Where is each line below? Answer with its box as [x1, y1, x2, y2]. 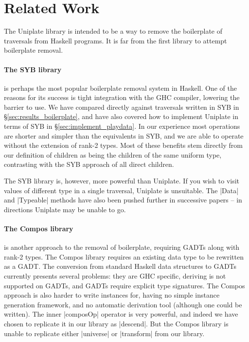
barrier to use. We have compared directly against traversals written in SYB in [4, 101, 239, 112]
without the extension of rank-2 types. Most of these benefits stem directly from [4, 140, 243, 150]
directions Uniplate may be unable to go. [4, 204, 126, 214]
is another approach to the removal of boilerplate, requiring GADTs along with [4, 242, 240, 252]
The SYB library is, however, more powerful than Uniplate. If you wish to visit [4, 176, 240, 186]
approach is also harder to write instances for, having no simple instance [4, 290, 220, 300]
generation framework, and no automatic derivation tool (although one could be [4, 299, 242, 309]
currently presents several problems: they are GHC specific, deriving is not [4, 271, 226, 281]
